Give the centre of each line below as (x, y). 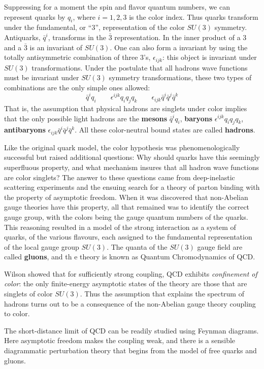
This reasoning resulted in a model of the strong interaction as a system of (120, 227)
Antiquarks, (22, 37)
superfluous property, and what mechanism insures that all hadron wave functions (131, 167)
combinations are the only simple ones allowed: (77, 87)
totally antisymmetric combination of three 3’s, (77, 57)
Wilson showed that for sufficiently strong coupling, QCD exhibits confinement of (131, 273)
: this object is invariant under (210, 57)
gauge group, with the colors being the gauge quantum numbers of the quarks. (126, 216)
